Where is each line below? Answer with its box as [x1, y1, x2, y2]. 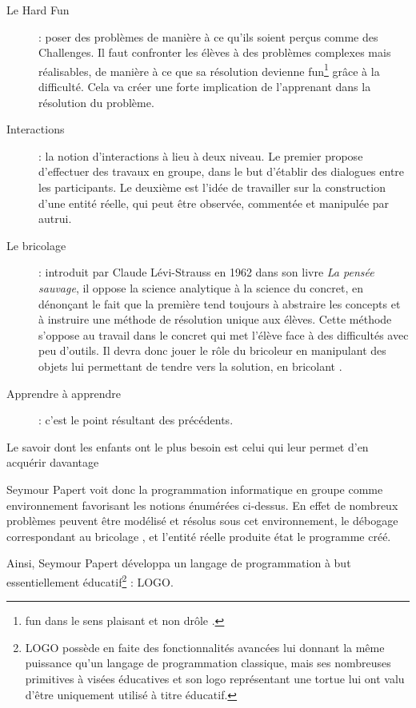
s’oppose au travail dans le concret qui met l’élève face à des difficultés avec [38, 326, 409, 343]
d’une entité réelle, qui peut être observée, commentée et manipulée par [38, 194, 390, 211]
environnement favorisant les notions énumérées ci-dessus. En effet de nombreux [6, 496, 398, 513]
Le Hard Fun [6, 2, 70, 18]
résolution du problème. [38, 93, 154, 110]
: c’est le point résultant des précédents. [38, 412, 234, 428]
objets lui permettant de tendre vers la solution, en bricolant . [38, 357, 342, 374]
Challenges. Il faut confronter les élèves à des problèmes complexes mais [38, 44, 391, 61]
